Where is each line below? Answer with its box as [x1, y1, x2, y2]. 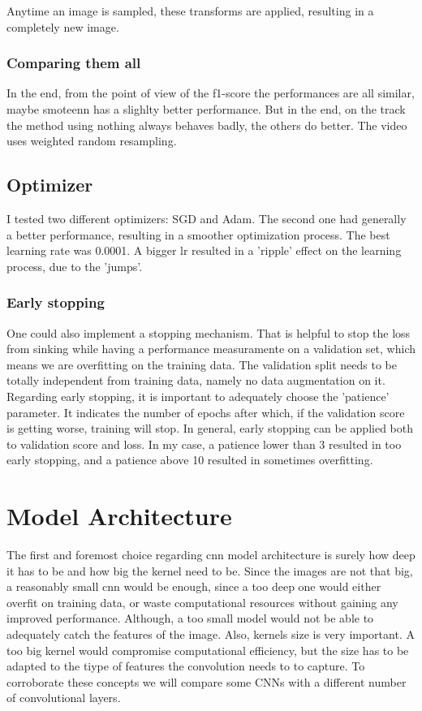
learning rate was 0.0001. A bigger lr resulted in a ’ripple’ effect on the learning [6, 242, 402, 259]
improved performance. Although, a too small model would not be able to [6, 610, 374, 627]
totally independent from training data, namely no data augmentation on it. [6, 372, 385, 389]
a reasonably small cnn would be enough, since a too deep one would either [6, 578, 381, 595]
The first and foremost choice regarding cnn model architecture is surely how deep [6, 546, 416, 563]
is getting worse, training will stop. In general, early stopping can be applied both [6, 420, 414, 437]
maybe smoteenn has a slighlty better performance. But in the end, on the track [6, 101, 406, 117]
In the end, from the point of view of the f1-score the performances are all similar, [6, 84, 415, 101]
